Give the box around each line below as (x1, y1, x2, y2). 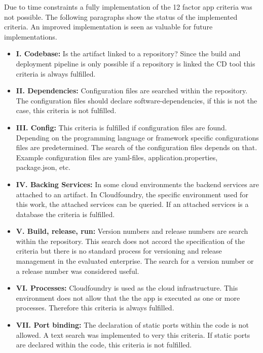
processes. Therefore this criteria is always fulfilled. (16, 302, 174, 313)
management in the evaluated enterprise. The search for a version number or (16, 256, 254, 266)
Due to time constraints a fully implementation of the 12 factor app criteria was (4, 2, 252, 12)
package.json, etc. (16, 162, 70, 172)
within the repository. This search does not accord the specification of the (16, 235, 245, 246)
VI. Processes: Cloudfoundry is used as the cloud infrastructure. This (16, 283, 238, 293)
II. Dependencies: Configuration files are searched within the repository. (16, 85, 248, 96)
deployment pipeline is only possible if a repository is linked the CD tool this (16, 58, 255, 68)
